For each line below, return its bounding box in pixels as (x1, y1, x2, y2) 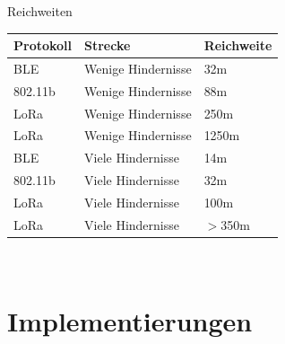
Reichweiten (7, 2, 73, 20)
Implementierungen (7, 302, 253, 339)
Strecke (84, 36, 131, 55)
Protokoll (13, 36, 73, 55)
